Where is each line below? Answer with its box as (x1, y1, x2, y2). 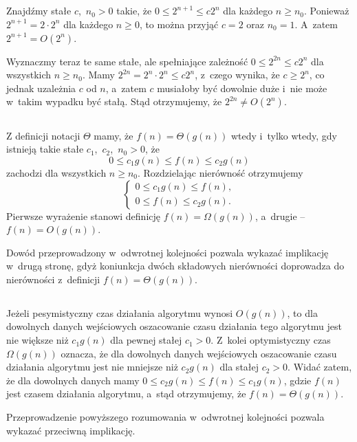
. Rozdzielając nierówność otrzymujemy (138, 165, 303, 179)
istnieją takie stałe (6, 142, 84, 156)
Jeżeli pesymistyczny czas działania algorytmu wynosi (6, 305, 233, 320)
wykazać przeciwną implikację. (6, 423, 136, 437)
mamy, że (94, 128, 133, 142)
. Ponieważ (304, 3, 349, 18)
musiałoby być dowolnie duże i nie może (157, 80, 327, 95)
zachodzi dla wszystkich (6, 165, 107, 179)
